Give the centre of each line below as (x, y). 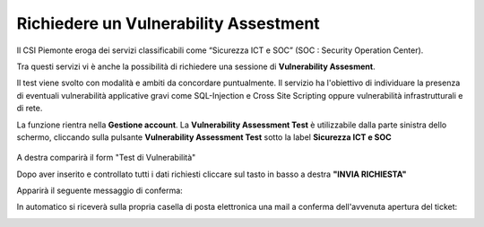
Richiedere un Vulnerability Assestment (168, 23)
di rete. (30, 109)
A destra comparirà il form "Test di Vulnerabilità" (106, 158)
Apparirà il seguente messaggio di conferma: (99, 191)
